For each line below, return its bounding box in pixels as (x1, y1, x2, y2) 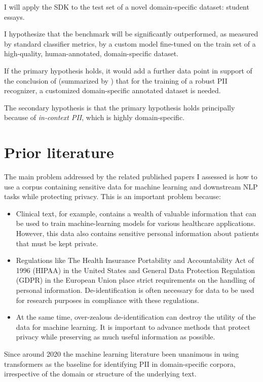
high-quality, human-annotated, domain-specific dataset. (4, 48, 178, 59)
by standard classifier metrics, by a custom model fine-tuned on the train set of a (4, 38, 256, 49)
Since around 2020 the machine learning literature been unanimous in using (4, 348, 239, 359)
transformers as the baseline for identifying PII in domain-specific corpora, (4, 358, 236, 369)
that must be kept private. (16, 238, 98, 248)
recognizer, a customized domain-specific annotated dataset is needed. (4, 85, 221, 96)
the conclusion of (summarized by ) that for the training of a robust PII (4, 75, 228, 86)
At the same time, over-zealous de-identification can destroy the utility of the (16, 312, 256, 322)
